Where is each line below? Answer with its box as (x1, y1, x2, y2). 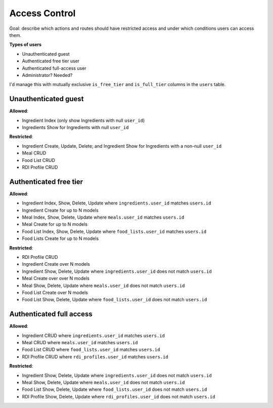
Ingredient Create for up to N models (22, 207, 99, 213)
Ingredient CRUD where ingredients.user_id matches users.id (22, 332, 165, 339)
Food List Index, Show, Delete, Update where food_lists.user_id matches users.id (22, 228, 207, 234)
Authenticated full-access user (22, 65, 86, 71)
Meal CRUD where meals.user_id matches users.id (22, 339, 139, 345)
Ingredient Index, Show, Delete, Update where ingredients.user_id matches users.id (22, 200, 211, 206)
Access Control (9, 8, 76, 19)
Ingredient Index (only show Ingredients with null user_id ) (22, 117, 145, 124)
